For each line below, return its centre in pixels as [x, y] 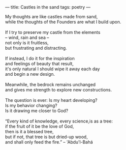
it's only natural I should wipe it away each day [52, 69]
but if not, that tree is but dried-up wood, [47, 137]
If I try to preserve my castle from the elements [53, 32]
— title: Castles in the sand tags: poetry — [48, 7]
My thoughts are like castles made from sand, [51, 16]
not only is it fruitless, [27, 43]
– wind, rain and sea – [27, 37]
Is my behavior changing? [31, 105]
